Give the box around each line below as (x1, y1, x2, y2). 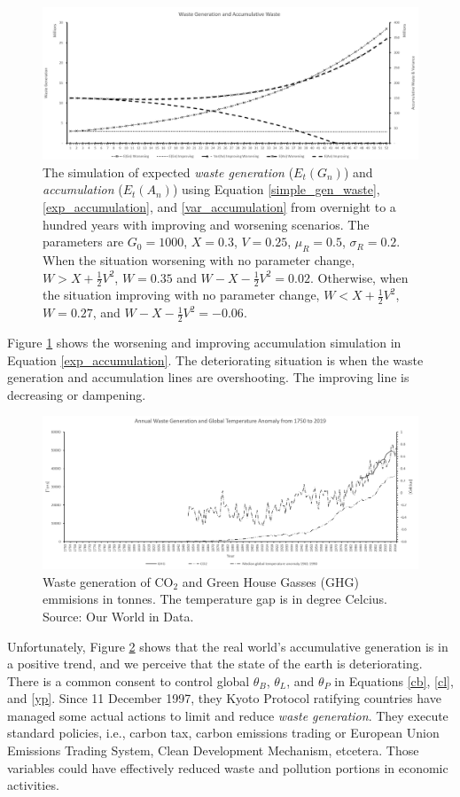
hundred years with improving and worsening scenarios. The (43, 215, 370, 233)
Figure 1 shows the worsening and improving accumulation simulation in (7, 333, 402, 352)
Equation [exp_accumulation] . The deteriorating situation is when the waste (7, 350, 424, 369)
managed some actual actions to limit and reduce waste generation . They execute (7, 706, 448, 724)
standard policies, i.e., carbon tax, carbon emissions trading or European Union (7, 723, 440, 742)
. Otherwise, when (310, 268, 409, 286)
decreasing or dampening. (7, 385, 146, 403)
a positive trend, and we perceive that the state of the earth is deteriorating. (7, 654, 423, 673)
